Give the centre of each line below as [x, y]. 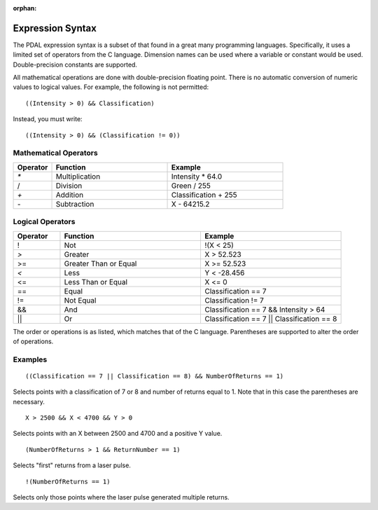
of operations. [33, 341]
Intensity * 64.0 [197, 177]
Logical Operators [44, 222]
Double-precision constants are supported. [75, 64]
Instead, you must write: [48, 119]
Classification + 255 [204, 195]
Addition [70, 195]
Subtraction [75, 204]
